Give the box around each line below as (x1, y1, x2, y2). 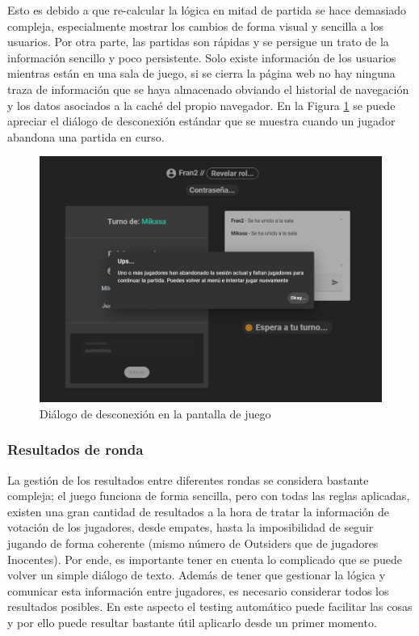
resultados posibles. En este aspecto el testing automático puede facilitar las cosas (7, 598, 413, 615)
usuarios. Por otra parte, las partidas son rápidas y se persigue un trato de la (7, 33, 389, 50)
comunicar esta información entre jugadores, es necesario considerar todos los (7, 582, 389, 599)
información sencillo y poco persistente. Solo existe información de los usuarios (7, 49, 396, 66)
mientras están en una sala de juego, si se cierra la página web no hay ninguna (7, 65, 396, 82)
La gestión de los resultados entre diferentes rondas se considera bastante (7, 471, 369, 488)
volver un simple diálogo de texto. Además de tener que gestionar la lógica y (7, 566, 386, 583)
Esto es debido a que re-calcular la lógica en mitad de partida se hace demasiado (7, 2, 407, 18)
